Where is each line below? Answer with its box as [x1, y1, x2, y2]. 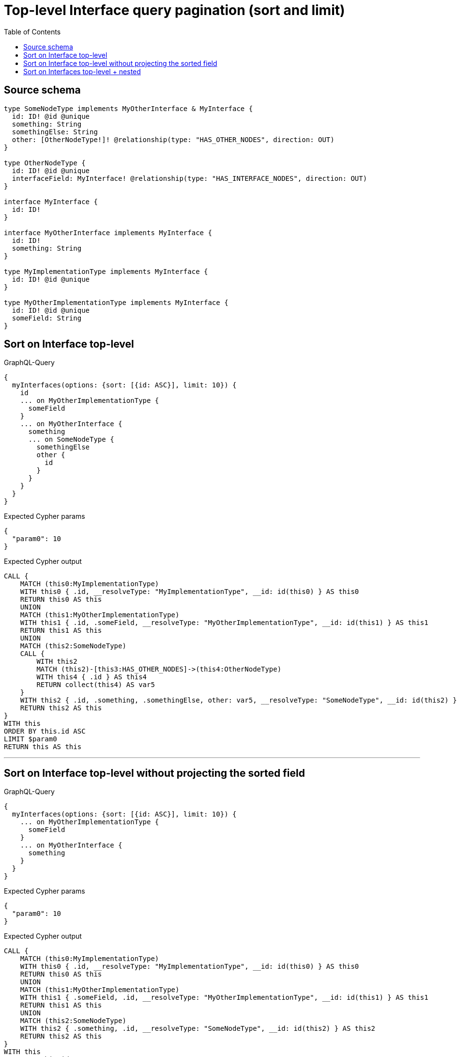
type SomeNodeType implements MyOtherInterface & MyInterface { [4, 104, 253, 112]
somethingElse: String [12, 128, 98, 136]
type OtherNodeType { [4, 159, 86, 167]
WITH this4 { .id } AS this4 [36, 673, 147, 681]
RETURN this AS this [4, 743, 82, 751]
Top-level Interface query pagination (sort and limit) [4, 2, 345, 18]
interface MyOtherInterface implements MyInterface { [4, 228, 212, 237]
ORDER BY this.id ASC [4, 727, 86, 736]
